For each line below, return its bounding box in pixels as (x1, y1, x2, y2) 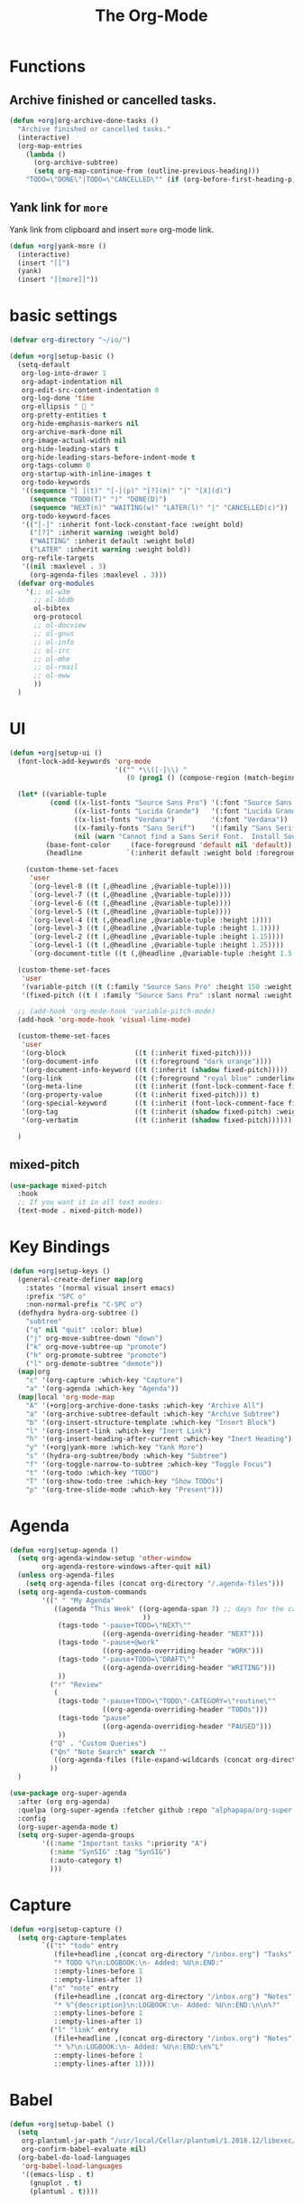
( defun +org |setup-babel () (9, 2119, 115, 2129)
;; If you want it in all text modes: (17, 1198, 164, 1207)
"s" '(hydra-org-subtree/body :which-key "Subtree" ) (25, 1452, 228, 1461)
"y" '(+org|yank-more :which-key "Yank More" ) (25, 1443, 204, 1452)
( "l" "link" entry (49, 2026, 119, 2035)
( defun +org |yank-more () (9, 241, 106, 250)
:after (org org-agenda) (17, 1796, 111, 1806)
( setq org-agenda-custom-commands (17, 1588, 147, 1597)
